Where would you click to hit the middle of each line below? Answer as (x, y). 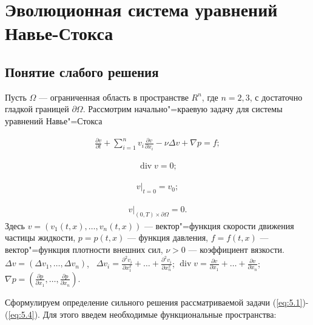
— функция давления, (167, 237)
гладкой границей (37, 109)
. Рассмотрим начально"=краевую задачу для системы (183, 109)
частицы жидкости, (40, 237)
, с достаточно (276, 97)
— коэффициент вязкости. (236, 249)
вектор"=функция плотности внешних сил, (84, 249)
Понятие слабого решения (82, 71)
